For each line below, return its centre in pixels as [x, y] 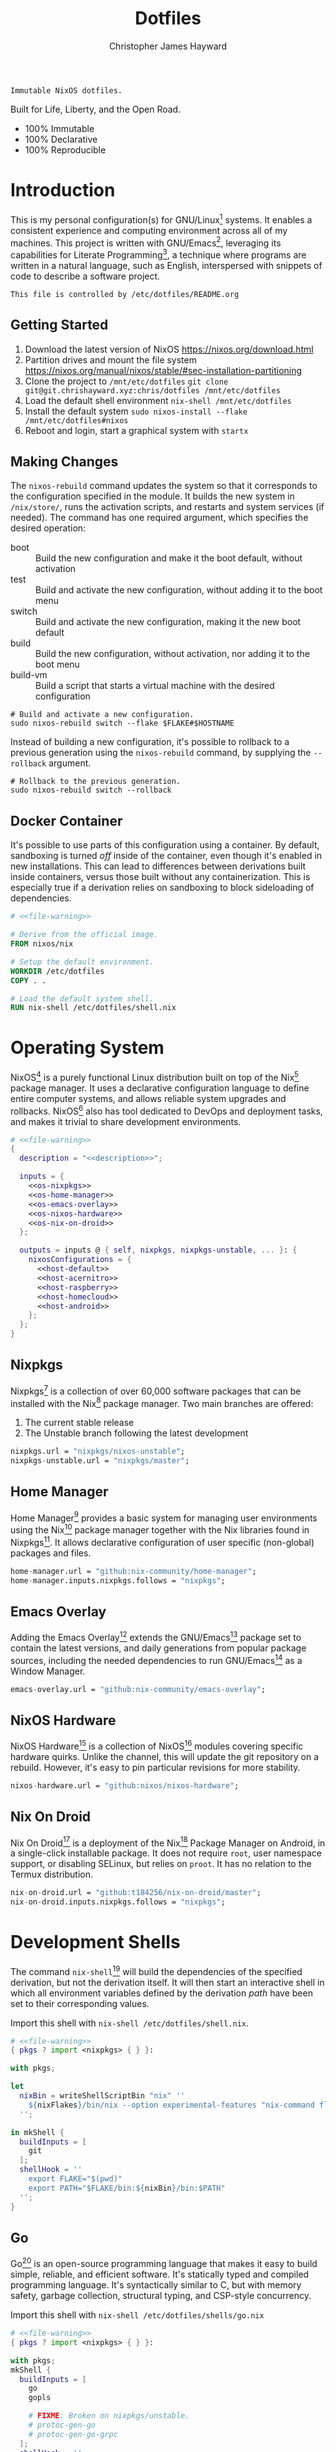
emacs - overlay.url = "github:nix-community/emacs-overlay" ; [138, 1689]
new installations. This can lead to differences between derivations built [158, 866]
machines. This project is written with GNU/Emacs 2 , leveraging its [146, 242]
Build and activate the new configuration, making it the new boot [168, 622]
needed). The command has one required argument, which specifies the [159, 518]
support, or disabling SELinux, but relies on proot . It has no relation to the [161, 1864]
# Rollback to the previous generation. [96, 782]
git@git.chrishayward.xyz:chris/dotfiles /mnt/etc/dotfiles [152, 390]
